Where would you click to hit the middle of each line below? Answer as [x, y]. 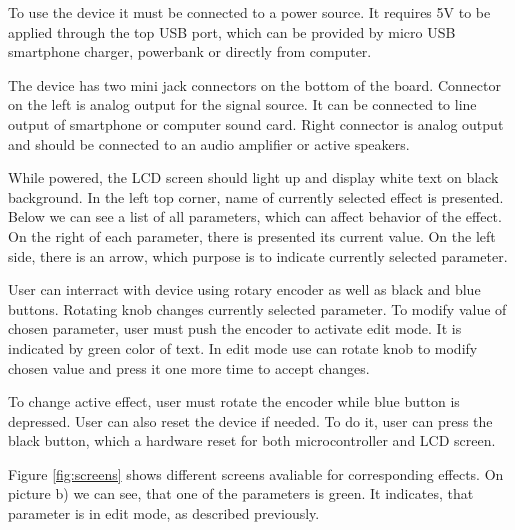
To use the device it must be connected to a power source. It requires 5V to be [249, 12]
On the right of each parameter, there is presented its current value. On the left [252, 235]
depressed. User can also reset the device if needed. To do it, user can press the [250, 420]
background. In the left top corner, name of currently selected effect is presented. [256, 196]
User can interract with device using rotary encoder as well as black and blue [244, 289]
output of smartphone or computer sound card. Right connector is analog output [256, 123]
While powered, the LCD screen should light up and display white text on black [253, 177]
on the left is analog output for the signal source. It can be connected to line [242, 104]
